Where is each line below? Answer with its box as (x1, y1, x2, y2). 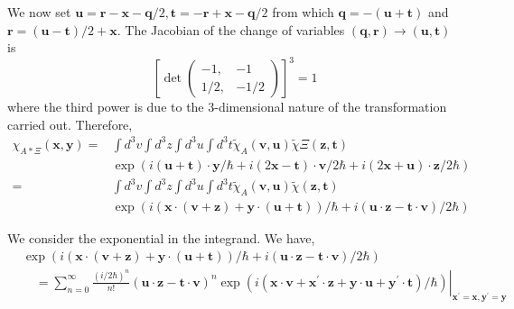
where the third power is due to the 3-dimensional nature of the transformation (7, 97, 447, 116)
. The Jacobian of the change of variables (117, 20, 345, 39)
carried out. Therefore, (7, 114, 133, 133)
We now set (7, 3, 71, 21)
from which (272, 3, 334, 21)
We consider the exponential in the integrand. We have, (7, 229, 315, 248)
